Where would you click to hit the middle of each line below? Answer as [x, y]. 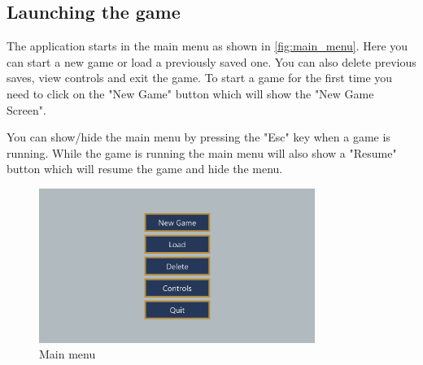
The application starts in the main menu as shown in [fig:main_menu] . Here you [207, 46]
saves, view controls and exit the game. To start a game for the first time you [200, 78]
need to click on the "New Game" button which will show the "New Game [190, 93]
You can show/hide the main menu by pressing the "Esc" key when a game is [198, 137]
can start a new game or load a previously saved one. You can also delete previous [211, 61]
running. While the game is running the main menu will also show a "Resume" [202, 152]
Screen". [26, 109]
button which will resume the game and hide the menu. [145, 169]
